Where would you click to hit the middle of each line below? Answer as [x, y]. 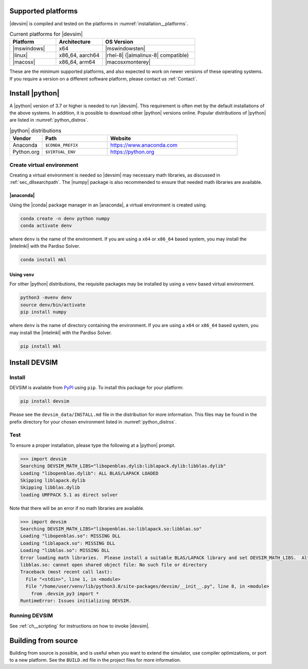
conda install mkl [43, 260]
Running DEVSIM [31, 616]
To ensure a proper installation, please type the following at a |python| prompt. [92, 445]
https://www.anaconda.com [144, 145]
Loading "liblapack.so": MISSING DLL [68, 543]
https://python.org [132, 152]
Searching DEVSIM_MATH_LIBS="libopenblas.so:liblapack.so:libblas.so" [111, 529]
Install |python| [35, 93]
